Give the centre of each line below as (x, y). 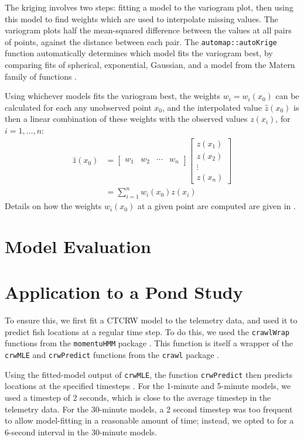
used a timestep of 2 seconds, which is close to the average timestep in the (138, 397)
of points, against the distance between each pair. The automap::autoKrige (141, 41)
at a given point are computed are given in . (216, 206)
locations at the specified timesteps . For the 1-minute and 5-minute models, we (148, 386)
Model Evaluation (78, 246)
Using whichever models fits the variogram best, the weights (112, 96)
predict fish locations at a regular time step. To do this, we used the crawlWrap (147, 331)
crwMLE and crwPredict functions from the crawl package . (112, 355)
